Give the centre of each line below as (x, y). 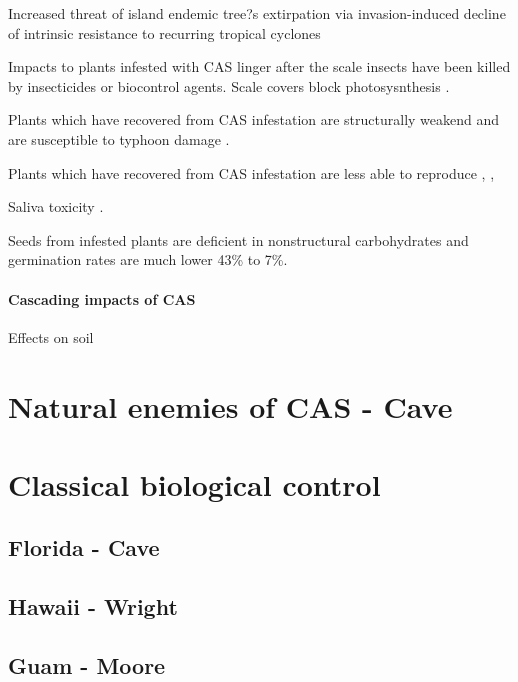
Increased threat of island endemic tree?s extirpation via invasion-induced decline (257, 13)
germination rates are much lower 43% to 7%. (148, 259)
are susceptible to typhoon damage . (119, 138)
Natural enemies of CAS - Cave (230, 405)
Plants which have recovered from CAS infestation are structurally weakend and (254, 119)
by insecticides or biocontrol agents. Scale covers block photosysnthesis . (229, 85)
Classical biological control (194, 483)
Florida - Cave (84, 547)
